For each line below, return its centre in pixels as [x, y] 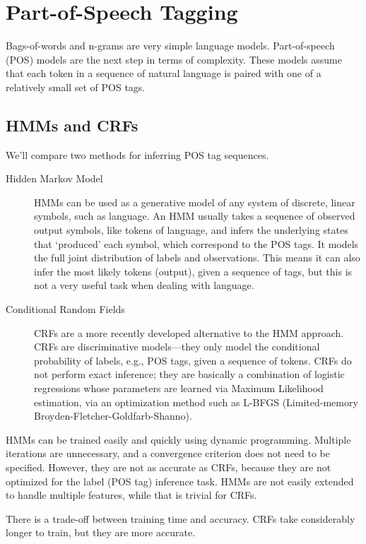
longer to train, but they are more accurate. [101, 532]
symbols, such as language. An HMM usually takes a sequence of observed [195, 216]
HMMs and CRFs [72, 125]
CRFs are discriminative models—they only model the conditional [177, 347]
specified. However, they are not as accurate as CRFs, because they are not [169, 467]
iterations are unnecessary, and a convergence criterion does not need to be [168, 453]
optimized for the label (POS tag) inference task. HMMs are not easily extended [180, 481]
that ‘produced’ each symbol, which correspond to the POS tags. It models [196, 243]
